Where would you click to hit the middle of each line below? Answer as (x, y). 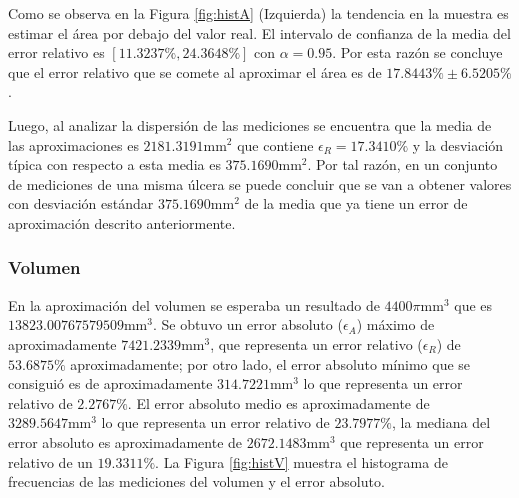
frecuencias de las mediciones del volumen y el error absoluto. (196, 481)
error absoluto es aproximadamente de (125, 441)
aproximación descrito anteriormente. (122, 222)
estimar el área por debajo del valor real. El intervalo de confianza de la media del (259, 32)
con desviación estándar (81, 203)
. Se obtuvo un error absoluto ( (247, 324)
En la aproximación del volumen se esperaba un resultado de (194, 304)
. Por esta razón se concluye (417, 52)
